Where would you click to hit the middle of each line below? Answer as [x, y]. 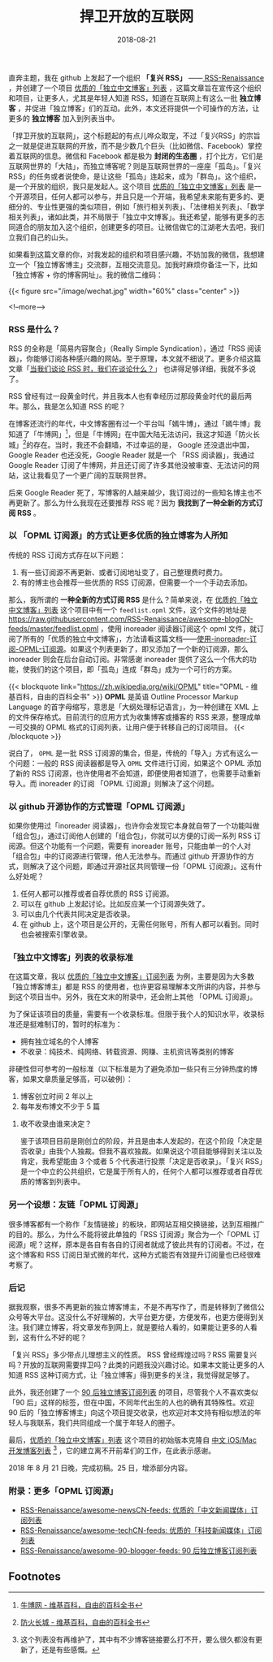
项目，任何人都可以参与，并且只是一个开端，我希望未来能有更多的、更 [147, 197]
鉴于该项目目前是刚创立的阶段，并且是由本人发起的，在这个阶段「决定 [138, 1141]
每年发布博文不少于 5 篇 [60, 1106]
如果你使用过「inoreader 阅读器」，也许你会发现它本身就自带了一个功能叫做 [134, 826]
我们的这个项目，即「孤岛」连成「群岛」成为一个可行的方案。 [133, 669]
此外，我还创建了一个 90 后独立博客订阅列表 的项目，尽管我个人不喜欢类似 [133, 1392]
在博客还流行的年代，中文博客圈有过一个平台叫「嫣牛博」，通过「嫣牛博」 [131, 424]
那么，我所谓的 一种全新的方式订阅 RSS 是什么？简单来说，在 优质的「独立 [133, 599]
